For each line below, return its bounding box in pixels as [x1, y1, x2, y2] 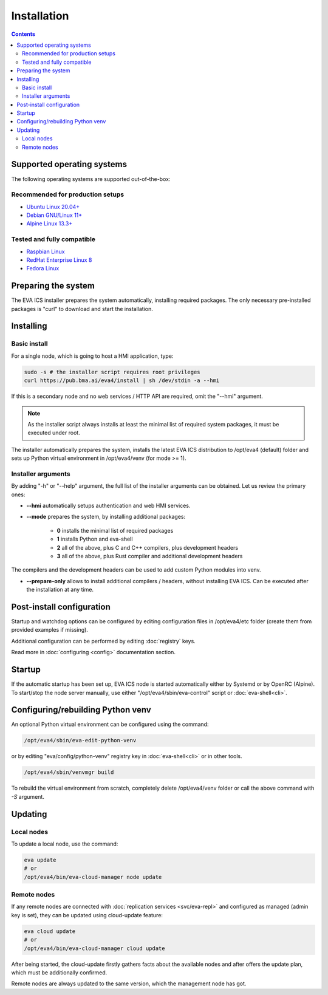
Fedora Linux [26, 265, 60, 272]
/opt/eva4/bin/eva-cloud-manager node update [24, 874, 162, 880]
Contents [11, 30, 36, 38]
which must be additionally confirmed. [11, 969, 108, 976]
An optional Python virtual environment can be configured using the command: [11, 720, 209, 728]
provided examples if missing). [11, 626, 88, 634]
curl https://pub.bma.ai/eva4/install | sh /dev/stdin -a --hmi [24, 377, 220, 384]
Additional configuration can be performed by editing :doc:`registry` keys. [11, 637, 196, 645]
